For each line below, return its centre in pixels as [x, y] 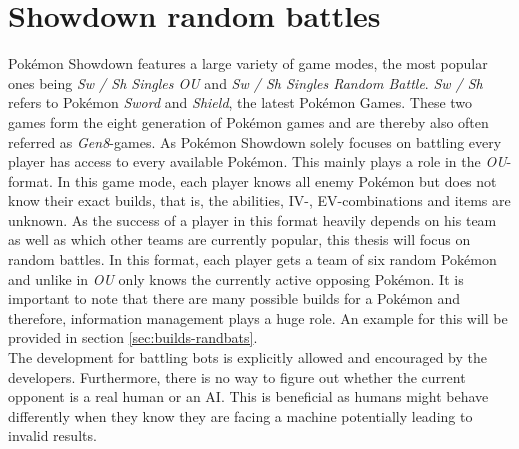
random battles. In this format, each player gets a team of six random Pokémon [252, 259]
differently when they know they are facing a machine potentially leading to [240, 415]
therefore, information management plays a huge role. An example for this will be [258, 317]
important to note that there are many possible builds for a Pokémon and [234, 298]
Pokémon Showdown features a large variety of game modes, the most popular [248, 63]
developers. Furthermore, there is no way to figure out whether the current [237, 376]
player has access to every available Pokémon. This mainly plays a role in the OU [257, 161]
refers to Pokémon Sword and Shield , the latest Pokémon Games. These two [240, 102]
